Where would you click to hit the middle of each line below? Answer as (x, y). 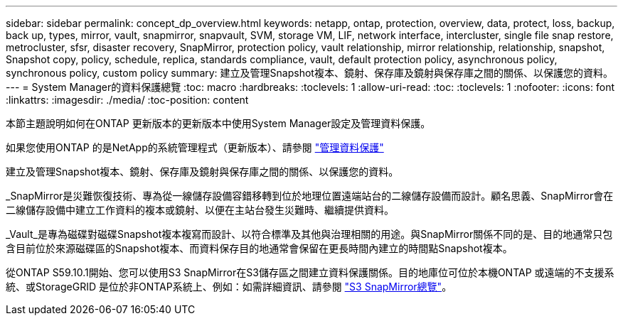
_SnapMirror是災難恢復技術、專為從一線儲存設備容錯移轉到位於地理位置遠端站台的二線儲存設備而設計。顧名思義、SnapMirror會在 (310, 196)
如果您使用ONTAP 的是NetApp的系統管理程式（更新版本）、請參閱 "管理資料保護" (195, 147)
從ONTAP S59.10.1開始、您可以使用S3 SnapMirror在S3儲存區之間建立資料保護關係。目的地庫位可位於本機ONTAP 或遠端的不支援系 (310, 272)
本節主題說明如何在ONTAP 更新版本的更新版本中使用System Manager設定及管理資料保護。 (218, 123)
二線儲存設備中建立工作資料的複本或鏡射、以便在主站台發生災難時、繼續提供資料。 (200, 210)
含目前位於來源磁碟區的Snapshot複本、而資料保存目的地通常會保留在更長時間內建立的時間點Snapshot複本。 (259, 248)
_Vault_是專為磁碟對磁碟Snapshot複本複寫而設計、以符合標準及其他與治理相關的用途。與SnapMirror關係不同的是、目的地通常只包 (309, 234)
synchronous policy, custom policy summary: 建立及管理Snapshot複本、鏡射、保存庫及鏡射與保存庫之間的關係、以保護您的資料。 (309, 73)
